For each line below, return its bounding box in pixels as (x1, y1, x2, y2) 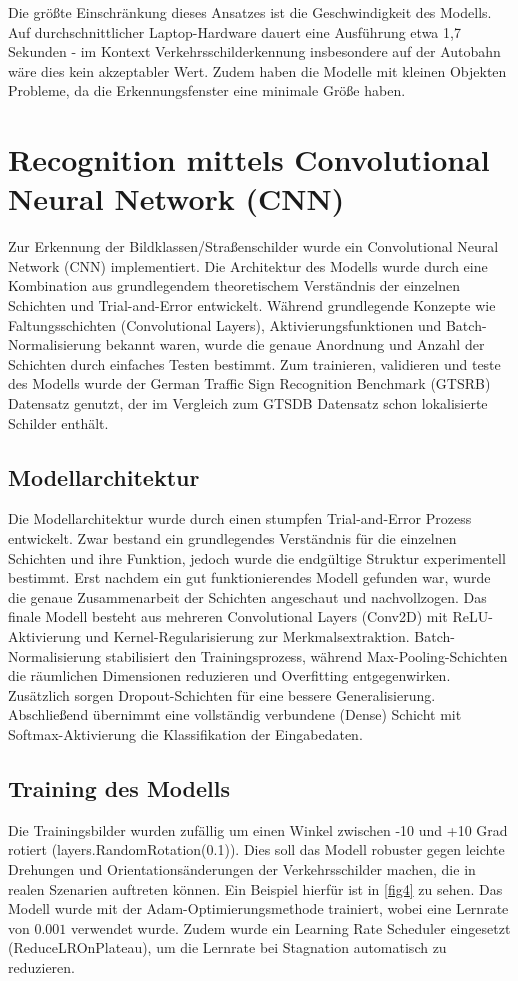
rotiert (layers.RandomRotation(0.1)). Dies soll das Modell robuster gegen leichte (8, 839, 505, 860)
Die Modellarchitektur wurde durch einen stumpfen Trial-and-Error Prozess (8, 508, 472, 529)
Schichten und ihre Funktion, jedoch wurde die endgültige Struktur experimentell (8, 547, 506, 568)
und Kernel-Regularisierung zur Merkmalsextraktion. (85, 625, 410, 646)
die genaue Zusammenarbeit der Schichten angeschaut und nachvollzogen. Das (8, 586, 487, 607)
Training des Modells (8, 772, 230, 803)
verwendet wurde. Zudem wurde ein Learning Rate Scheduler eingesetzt (71, 917, 511, 938)
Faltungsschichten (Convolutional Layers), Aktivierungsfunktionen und (8, 314, 442, 335)
